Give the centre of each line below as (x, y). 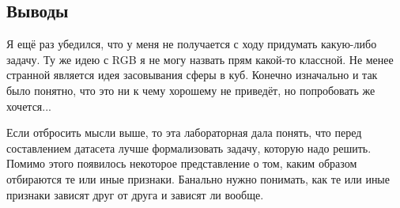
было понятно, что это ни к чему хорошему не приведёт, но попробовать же (191, 90)
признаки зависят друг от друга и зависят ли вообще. (135, 194)
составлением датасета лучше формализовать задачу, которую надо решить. (189, 147)
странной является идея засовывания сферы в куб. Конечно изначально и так (192, 75)
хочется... (29, 106)
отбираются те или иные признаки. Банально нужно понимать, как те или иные (198, 178)
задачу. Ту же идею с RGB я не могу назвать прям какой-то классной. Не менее (200, 59)
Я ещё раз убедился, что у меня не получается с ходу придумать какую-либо (192, 44)
